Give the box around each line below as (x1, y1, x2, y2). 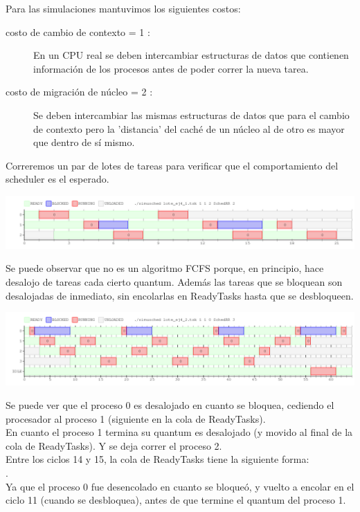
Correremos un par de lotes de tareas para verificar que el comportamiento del (6, 158, 339, 172)
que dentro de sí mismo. (33, 135, 135, 149)
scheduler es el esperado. (6, 172, 109, 186)
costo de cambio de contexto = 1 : (6, 24, 150, 39)
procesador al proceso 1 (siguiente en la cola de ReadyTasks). (6, 411, 266, 426)
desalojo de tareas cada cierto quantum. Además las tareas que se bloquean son (6, 274, 343, 289)
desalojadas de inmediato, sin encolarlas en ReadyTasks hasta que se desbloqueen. (6, 288, 354, 302)
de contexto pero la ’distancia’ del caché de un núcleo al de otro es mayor (33, 121, 345, 136)
